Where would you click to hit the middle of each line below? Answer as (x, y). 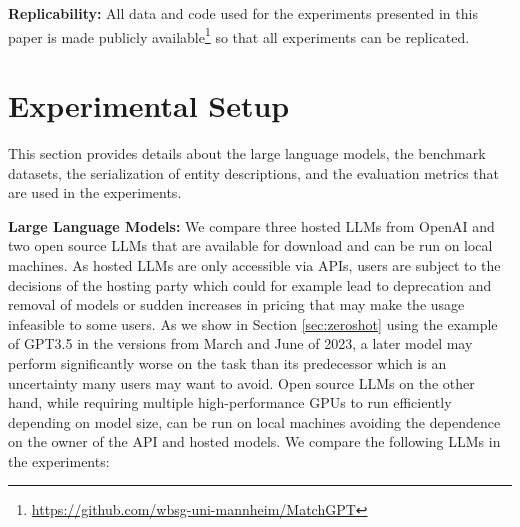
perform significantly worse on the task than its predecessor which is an (227, 362)
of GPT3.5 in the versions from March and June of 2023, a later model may (240, 343)
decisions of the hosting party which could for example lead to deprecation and (250, 284)
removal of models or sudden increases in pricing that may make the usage (236, 304)
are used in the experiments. (95, 192)
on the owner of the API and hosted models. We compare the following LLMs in (254, 441)
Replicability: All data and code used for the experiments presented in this (243, 13)
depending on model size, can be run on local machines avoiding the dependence (254, 421)
